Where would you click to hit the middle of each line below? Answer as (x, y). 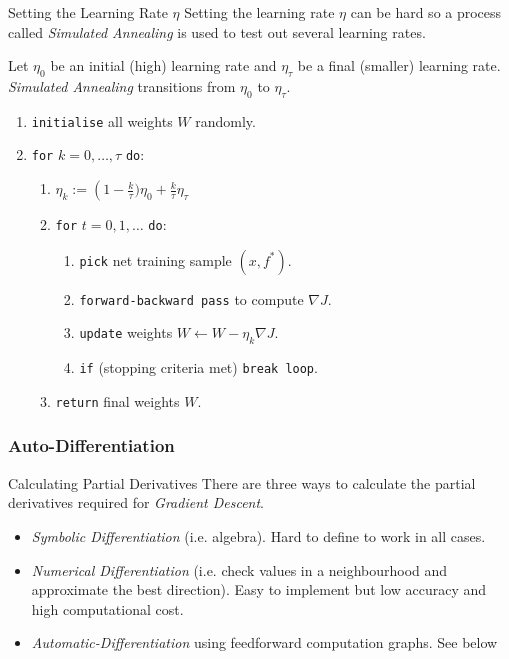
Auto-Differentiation (91, 445)
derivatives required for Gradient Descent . (136, 502)
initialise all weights (102, 120)
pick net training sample (155, 259)
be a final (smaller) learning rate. (399, 65)
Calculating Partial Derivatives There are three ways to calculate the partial (242, 482)
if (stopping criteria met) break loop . (198, 367)
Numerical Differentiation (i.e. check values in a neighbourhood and (239, 569)
